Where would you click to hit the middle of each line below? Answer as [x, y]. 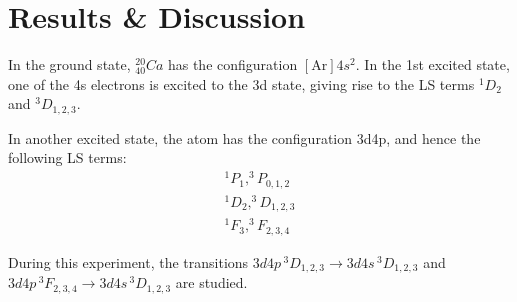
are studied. [211, 282]
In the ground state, [69, 64]
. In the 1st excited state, [432, 64]
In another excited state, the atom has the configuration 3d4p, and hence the [244, 137]
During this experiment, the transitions [128, 261]
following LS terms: [67, 157]
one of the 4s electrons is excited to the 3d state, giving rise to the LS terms [241, 83]
